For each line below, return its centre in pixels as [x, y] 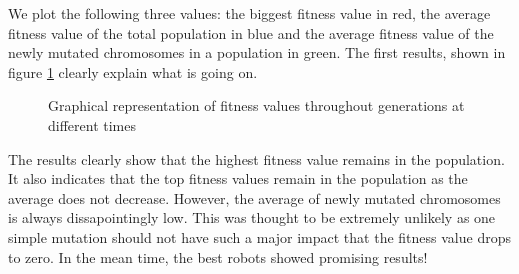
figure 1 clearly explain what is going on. [133, 71]
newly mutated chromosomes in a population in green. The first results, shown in [257, 52]
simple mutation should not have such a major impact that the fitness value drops [259, 236]
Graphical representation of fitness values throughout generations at [256, 105]
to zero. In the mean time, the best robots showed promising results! [218, 256]
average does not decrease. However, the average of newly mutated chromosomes [254, 197]
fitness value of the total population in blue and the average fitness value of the [251, 32]
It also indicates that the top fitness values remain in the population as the [238, 178]
